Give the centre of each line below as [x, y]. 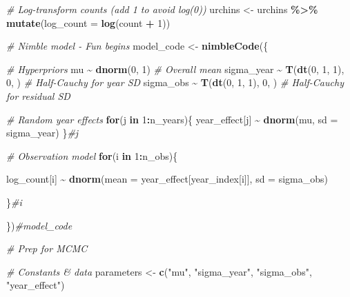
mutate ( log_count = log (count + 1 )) [88, 22]
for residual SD [38, 95]
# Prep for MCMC [47, 248]
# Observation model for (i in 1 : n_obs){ [92, 155]
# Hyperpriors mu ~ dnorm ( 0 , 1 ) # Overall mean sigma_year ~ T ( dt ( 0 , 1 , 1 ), [175, 69]
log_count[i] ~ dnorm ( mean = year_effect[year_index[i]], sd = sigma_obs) [167, 179]
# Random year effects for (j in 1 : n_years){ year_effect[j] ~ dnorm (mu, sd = [172, 119]
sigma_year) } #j [42, 133]
